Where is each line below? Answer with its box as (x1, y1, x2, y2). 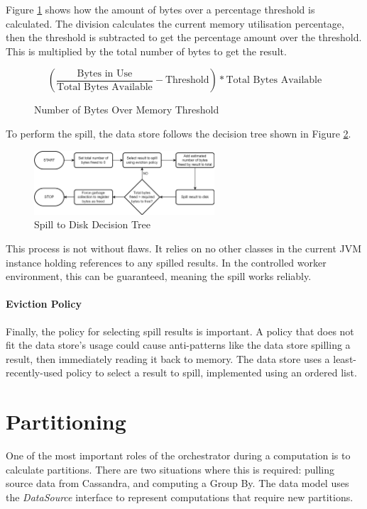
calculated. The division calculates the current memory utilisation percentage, (6, 16, 344, 30)
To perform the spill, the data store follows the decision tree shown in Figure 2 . (6, 125, 351, 140)
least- (333, 351, 356, 366)
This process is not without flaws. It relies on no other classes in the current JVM (6, 240, 362, 255)
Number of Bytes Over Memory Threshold (34, 102, 219, 117)
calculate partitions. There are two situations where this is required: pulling (6, 462, 335, 476)
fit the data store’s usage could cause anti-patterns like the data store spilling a (6, 337, 351, 352)
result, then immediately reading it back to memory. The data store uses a (6, 351, 330, 366)
